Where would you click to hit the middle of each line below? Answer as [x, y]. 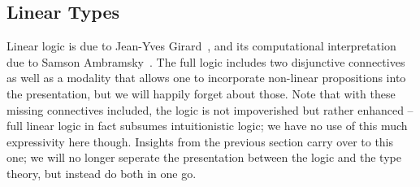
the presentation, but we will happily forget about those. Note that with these [201, 93]
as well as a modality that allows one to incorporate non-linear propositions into [206, 78]
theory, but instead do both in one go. [102, 173]
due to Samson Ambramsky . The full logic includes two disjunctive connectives [206, 61]
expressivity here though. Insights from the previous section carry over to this [200, 141]
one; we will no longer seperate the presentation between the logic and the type [204, 157]
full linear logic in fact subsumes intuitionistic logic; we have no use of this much [207, 126]
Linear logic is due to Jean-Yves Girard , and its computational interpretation [201, 46]
